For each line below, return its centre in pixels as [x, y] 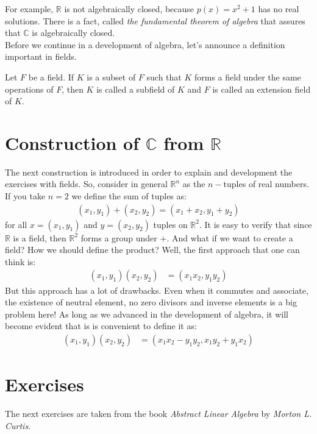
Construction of [72, 142]
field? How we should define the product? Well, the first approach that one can [152, 250]
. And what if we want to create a [230, 237]
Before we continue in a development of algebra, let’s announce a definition [145, 44]
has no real [279, 9]
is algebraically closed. [73, 33]
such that [164, 76]
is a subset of [111, 76]
